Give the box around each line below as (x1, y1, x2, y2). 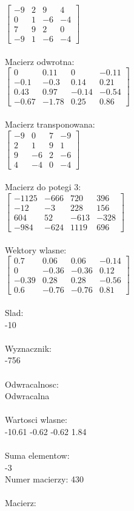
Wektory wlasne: (5, 243, 67, 256)
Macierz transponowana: (5, 118, 95, 131)
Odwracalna (5, 389, 50, 402)
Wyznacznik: (5, 341, 52, 354)
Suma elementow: (5, 449, 70, 462)
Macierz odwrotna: (5, 55, 75, 67)
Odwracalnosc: (5, 377, 59, 390)
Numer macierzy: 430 (5, 473, 84, 485)
